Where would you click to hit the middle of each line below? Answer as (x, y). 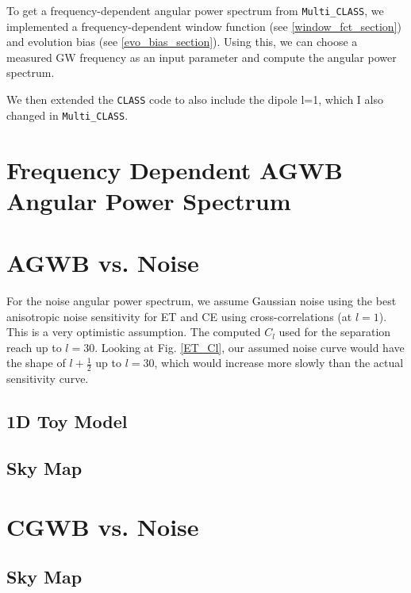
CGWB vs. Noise (103, 526)
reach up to (34, 347)
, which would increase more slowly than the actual (279, 363)
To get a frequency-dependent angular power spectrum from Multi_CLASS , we (195, 10)
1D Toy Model (67, 421)
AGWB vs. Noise (103, 263)
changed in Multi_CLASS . (67, 115)
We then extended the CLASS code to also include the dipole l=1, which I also (195, 99)
